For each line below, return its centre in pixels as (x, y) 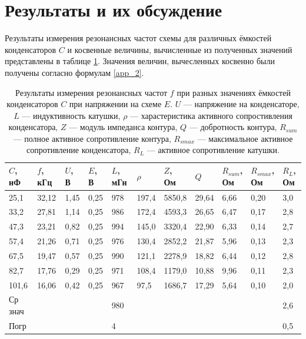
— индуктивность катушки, (71, 115)
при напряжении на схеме (115, 104)
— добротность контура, (233, 127)
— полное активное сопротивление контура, (92, 138)
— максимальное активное (245, 138)
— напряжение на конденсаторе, (241, 104)
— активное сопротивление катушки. (213, 150)
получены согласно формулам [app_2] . (74, 72)
